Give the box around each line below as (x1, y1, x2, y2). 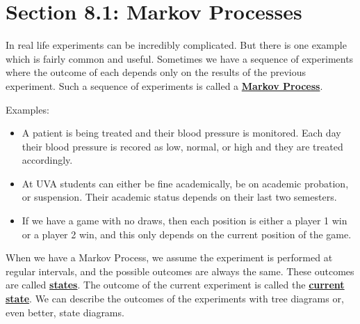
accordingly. (22, 153, 73, 167)
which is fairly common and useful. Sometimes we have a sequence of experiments (6, 51, 354, 65)
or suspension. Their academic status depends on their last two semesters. (22, 190, 337, 204)
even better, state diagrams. (6, 304, 124, 319)
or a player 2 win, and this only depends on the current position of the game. (22, 226, 352, 241)
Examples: (6, 102, 49, 116)
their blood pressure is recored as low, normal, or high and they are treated (22, 139, 343, 153)
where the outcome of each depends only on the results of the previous (6, 65, 306, 79)
